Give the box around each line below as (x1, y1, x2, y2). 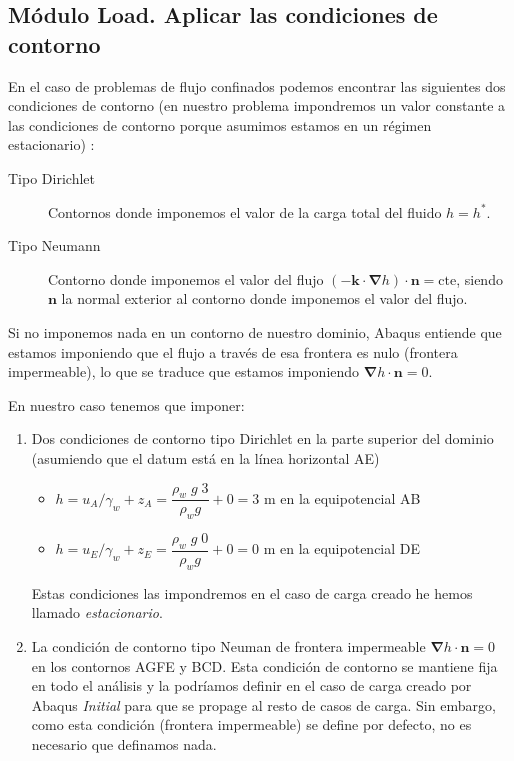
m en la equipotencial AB (263, 487, 421, 508)
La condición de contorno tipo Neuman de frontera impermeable (31, 635, 426, 656)
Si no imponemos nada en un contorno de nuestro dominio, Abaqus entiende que (8, 321, 502, 342)
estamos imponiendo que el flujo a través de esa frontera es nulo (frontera (8, 341, 458, 362)
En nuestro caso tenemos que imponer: (8, 394, 245, 415)
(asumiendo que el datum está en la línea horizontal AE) (31, 447, 380, 468)
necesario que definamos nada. (31, 733, 217, 754)
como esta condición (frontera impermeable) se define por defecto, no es (31, 714, 472, 735)
